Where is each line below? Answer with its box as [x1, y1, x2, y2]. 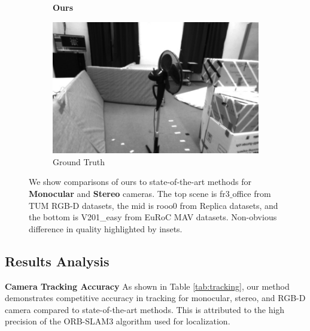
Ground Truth [53, 155, 105, 168]
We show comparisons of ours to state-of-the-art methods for [29, 175, 251, 188]
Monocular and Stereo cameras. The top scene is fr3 [29, 187, 230, 199]
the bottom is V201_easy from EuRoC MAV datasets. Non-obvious [29, 211, 277, 223]
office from [232, 187, 271, 199]
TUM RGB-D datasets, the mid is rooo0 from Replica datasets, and [29, 199, 278, 211]
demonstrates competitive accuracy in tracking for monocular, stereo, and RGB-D [5, 291, 306, 304]
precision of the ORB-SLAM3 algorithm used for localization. [5, 315, 230, 327]
